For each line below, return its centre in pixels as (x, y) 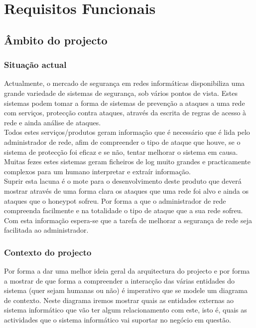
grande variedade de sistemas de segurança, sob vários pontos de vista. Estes (121, 93)
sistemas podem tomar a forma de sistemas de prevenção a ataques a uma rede (125, 103)
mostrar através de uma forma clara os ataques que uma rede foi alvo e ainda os (126, 190)
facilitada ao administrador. (46, 230)
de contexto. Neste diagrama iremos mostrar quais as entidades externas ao (119, 300)
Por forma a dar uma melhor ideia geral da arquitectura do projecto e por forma (127, 271)
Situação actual (35, 65)
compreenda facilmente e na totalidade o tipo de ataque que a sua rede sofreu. (124, 210)
